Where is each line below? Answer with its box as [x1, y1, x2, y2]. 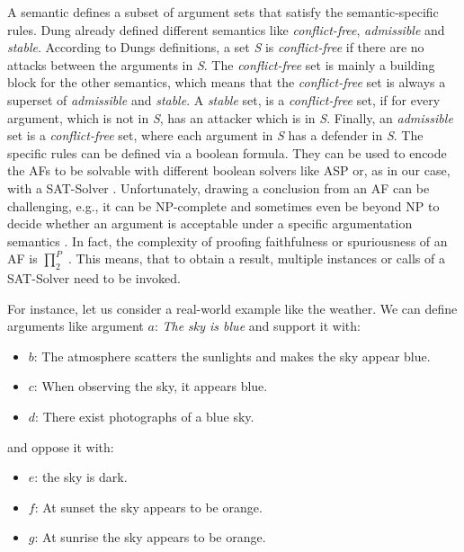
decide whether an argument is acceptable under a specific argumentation [7, 214, 413, 233]
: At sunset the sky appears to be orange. [34, 497, 263, 516]
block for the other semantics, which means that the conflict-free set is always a [7, 73, 446, 92]
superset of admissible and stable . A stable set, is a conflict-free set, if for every [7, 90, 441, 109]
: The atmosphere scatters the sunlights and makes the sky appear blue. [33, 346, 431, 365]
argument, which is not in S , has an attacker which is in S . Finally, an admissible [7, 108, 453, 127]
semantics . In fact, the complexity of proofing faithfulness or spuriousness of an [7, 231, 448, 250]
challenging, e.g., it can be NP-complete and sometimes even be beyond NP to [7, 196, 440, 215]
